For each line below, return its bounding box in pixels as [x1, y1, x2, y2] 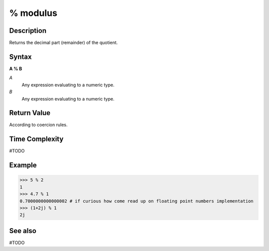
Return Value [9, 109, 51, 117]
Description [9, 26, 47, 35]
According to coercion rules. [9, 122, 68, 128]
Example [9, 161, 37, 169]
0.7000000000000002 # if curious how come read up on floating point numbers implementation [19, 198, 254, 204]
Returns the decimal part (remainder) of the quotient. [9, 40, 118, 46]
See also [9, 227, 37, 235]
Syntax [9, 52, 32, 61]
